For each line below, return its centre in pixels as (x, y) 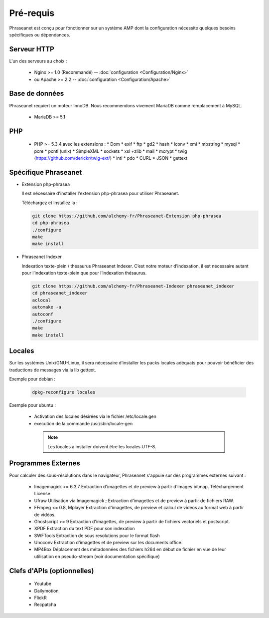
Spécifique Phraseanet (46, 172)
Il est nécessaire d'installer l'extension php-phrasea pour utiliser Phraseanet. (100, 193)
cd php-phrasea (51, 223)
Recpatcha (45, 605)
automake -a (47, 307)
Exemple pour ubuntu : (32, 405)
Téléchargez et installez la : (50, 203)
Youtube (43, 584)
